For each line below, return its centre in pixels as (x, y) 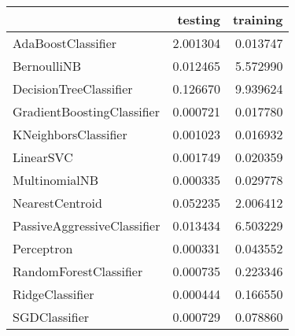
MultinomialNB (56, 180)
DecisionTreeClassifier (73, 89)
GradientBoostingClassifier (86, 111)
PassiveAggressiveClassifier (87, 225)
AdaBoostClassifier (65, 43)
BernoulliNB (47, 66)
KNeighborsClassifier (70, 134)
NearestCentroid (57, 203)
